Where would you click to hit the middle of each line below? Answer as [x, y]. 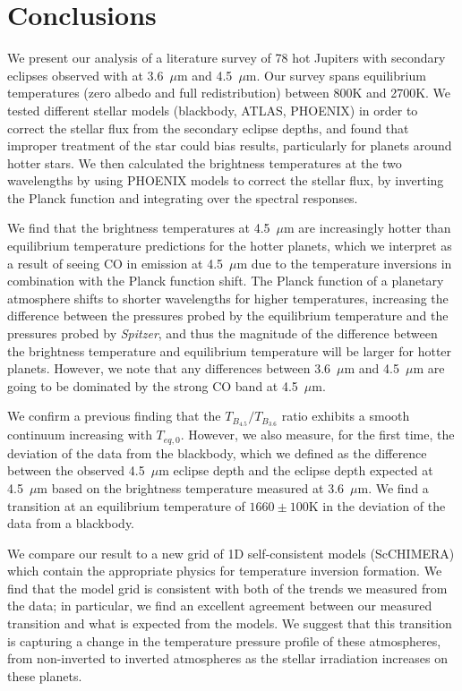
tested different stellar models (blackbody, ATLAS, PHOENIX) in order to [213, 110]
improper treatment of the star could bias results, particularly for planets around [230, 145]
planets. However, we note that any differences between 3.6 [169, 368]
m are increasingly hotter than [368, 228]
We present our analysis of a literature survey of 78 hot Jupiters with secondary [227, 58]
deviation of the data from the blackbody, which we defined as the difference [217, 452]
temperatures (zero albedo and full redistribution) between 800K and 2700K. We [229, 93]
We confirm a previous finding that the [114, 416]
